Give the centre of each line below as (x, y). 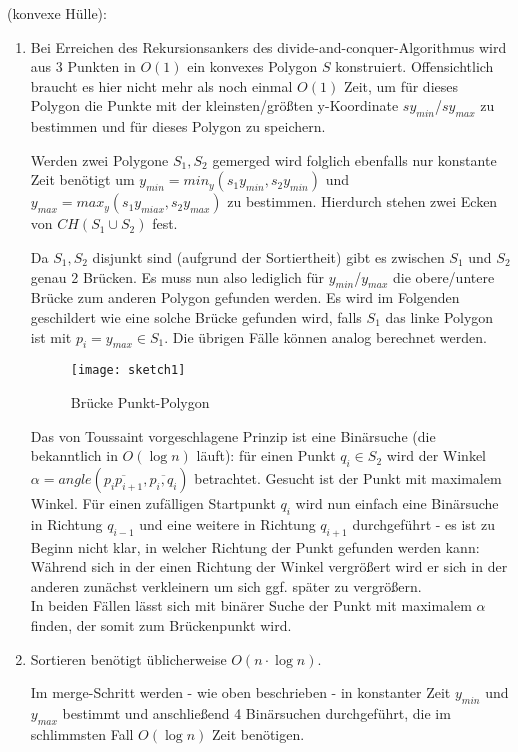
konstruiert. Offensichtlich (414, 66)
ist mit (51, 336)
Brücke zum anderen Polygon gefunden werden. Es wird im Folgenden (245, 297)
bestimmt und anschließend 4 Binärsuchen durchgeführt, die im (256, 712)
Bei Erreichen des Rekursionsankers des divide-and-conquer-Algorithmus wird (268, 46)
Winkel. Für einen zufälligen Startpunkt (153, 502)
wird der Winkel (436, 455)
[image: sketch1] (128, 370)
